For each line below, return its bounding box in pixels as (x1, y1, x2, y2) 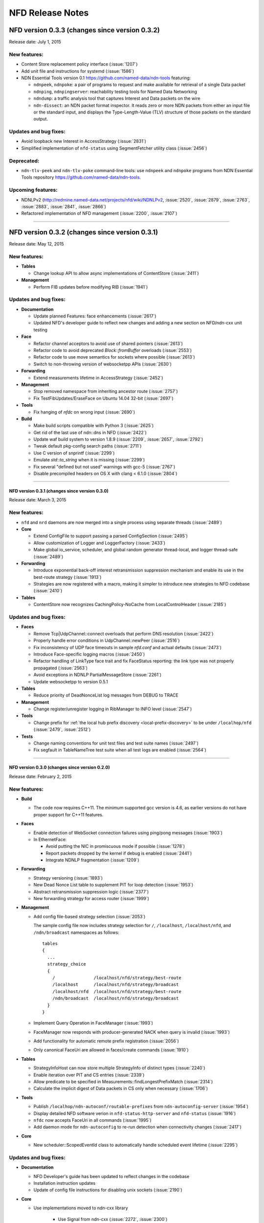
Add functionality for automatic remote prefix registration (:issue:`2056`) (33, 1038, 179, 1044)
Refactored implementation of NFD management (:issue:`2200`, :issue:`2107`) (21, 210, 177, 216)
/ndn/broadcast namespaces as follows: (33, 929, 120, 935)
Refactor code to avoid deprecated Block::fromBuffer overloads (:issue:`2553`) (33, 347, 192, 353)
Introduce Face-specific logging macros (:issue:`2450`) (33, 651, 145, 657)
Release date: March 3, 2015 (9, 497, 66, 503)
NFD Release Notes (9, 7, 89, 18)
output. (33, 116, 48, 122)
